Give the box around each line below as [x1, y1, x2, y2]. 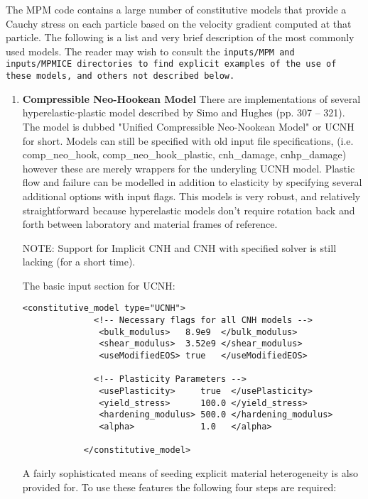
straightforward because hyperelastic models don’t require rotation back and [22, 202, 355, 217]
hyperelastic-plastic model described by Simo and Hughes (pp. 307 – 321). [22, 105, 345, 120]
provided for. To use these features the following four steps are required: [22, 479, 337, 494]
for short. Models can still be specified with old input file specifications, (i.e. [22, 133, 354, 148]
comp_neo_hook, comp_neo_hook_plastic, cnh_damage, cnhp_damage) [22, 147, 347, 162]
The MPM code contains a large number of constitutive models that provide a [6, 2, 347, 16]
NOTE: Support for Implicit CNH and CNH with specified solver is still [22, 240, 337, 255]
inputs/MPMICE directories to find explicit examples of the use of [6, 59, 337, 70]
